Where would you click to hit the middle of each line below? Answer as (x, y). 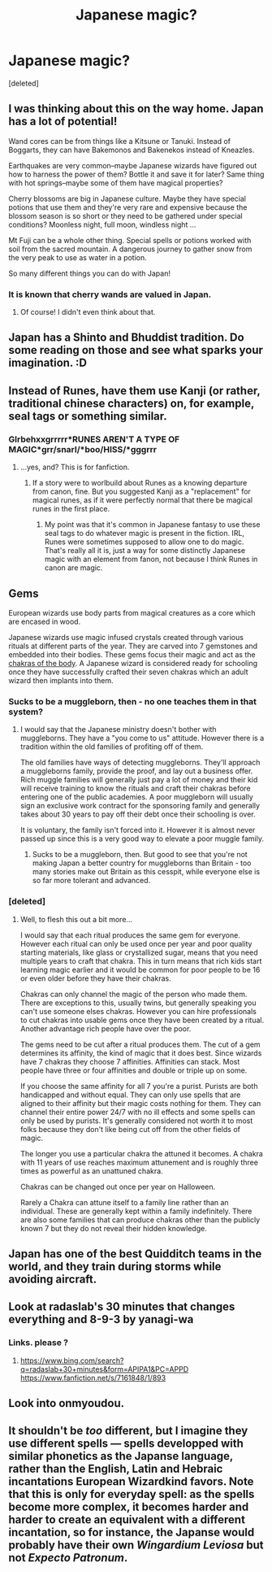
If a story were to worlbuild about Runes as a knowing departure (140, 483)
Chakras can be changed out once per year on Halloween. (118, 1187)
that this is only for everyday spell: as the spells (132, 1494)
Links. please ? (39, 1343)
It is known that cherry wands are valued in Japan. (110, 294)
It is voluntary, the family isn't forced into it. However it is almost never (138, 830)
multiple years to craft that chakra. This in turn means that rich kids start (141, 960)
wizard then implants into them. (61, 680)
